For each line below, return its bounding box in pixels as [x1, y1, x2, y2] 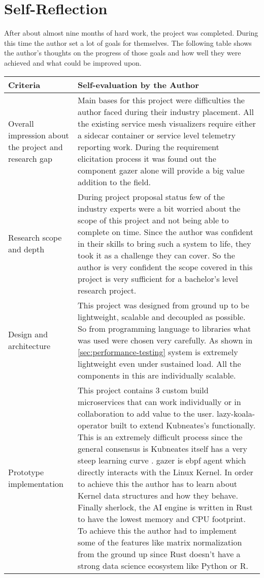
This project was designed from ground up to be [77, 299, 249, 311]
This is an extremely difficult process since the [77, 430, 243, 443]
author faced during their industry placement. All [77, 105, 254, 118]
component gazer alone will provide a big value [77, 164, 245, 176]
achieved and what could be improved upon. [4, 57, 142, 68]
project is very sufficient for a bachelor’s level [77, 272, 238, 284]
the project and [8, 140, 63, 153]
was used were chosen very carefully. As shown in [77, 334, 253, 346]
